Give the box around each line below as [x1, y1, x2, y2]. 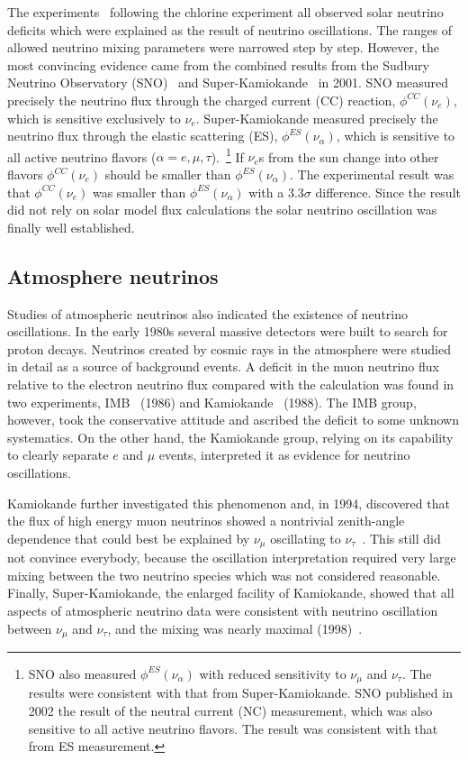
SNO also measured [28, 664, 137, 682]
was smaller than [92, 182, 186, 201]
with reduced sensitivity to [199, 664, 346, 682]
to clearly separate [7, 445, 109, 464]
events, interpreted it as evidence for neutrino [158, 445, 410, 464]
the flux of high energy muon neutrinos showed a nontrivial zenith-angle [7, 511, 405, 530]
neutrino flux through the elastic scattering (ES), [7, 126, 278, 145]
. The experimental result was [289, 165, 454, 183]
